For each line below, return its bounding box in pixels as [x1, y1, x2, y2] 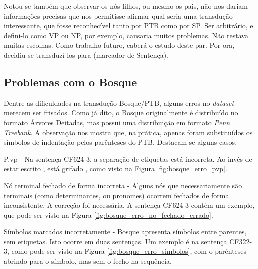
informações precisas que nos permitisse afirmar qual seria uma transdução [4, 10, 233, 21]
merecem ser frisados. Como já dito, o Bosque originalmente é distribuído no [4, 107, 238, 118]
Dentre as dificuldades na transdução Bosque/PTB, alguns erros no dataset [4, 97, 234, 108]
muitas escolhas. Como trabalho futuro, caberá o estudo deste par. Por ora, [4, 40, 235, 50]
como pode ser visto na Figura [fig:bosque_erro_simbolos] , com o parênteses [11, 246, 247, 256]
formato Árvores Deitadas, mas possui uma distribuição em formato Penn [4, 117, 230, 127]
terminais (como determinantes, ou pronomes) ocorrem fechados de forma [4, 190, 229, 200]
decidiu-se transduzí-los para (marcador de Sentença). [4, 49, 168, 60]
